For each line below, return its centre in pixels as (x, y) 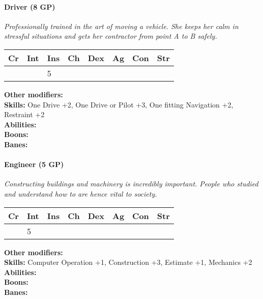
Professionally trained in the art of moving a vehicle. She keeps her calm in (121, 26)
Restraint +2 (24, 114)
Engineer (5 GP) (34, 164)
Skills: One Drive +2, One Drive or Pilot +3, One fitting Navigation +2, (119, 104)
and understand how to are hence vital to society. (81, 193)
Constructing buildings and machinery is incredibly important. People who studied (131, 184)
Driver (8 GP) (30, 6)
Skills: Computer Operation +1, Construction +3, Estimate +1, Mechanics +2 (128, 262)
